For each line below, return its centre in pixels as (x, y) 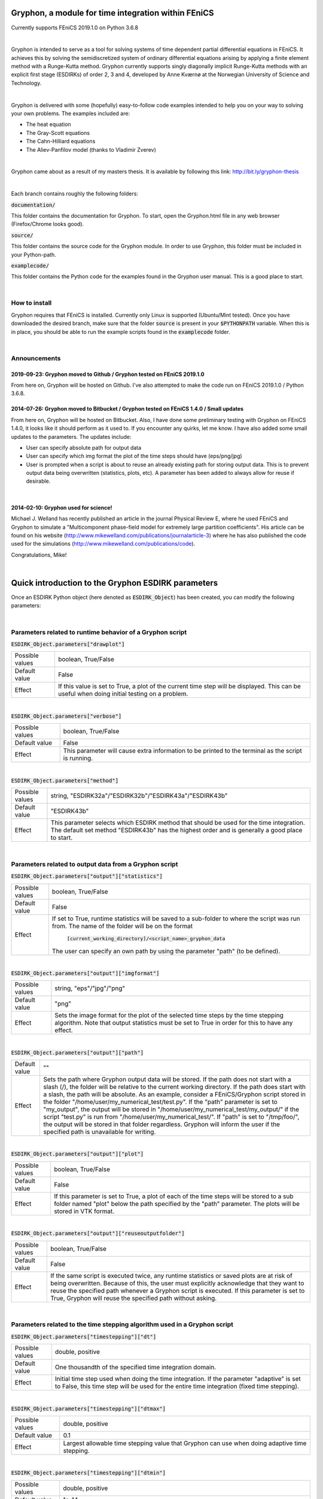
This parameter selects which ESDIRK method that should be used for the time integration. (178, 823)
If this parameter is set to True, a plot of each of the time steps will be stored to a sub (174, 1196)
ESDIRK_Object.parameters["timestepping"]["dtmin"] (89, 1473)
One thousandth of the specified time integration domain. (135, 1367)
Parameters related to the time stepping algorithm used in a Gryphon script (122, 1325)
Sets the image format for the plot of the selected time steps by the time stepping (169, 1015)
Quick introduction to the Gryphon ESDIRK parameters (115, 583)
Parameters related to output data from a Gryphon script (95, 864)
